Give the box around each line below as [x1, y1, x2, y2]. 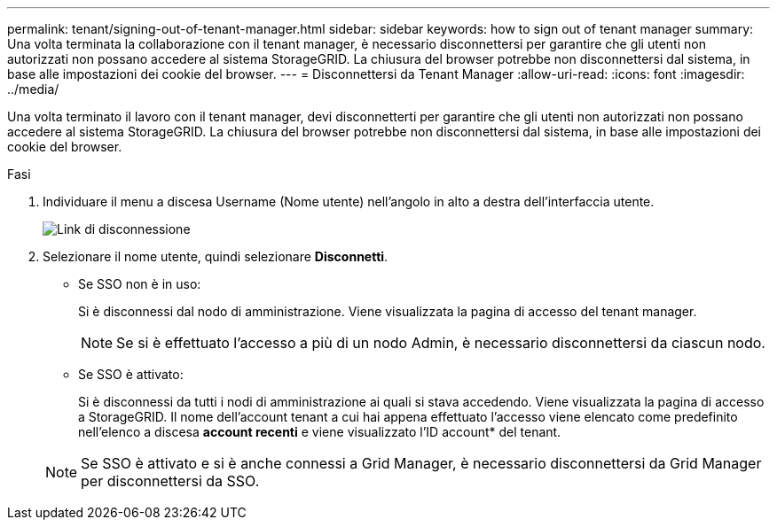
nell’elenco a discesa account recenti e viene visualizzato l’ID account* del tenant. [78, 424, 561, 439]
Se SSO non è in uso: [78, 276, 201, 291]
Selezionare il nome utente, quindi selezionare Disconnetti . [43, 249, 388, 264]
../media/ [7, 81, 59, 97]
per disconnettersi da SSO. [81, 472, 260, 490]
